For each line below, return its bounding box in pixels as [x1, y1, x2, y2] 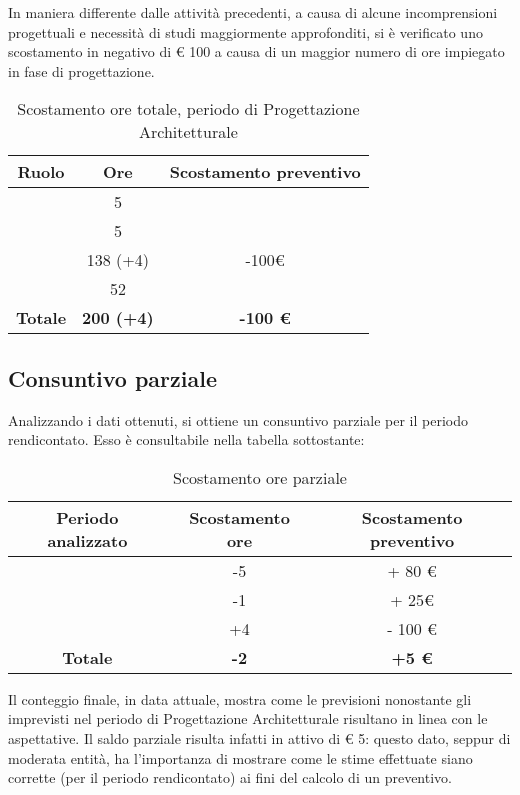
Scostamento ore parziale [173, 465, 347, 489]
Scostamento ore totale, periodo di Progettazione [17, 97, 360, 121]
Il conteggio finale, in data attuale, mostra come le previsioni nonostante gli [8, 688, 472, 709]
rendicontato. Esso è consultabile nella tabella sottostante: [8, 429, 365, 450]
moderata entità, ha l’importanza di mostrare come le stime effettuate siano [8, 747, 473, 768]
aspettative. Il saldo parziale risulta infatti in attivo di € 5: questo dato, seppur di [8, 727, 511, 748]
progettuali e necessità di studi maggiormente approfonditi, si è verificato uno [8, 21, 483, 42]
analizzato [47, 528, 128, 552]
